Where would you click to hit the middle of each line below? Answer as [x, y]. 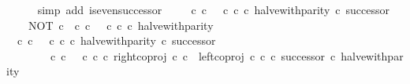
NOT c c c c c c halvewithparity [121, 25]
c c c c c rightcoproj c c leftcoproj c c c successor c [193, 55]
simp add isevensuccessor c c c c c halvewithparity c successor [213, 9]
